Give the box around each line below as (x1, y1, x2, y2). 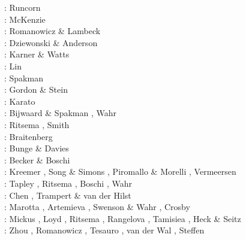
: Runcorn (4, 1, 41, 13)
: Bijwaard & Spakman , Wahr (4, 107, 116, 119)
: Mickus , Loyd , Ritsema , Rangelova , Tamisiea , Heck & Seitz (4, 212, 241, 224)
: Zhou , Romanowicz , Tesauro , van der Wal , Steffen (4, 224, 205, 236)
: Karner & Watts (4, 48, 70, 60)
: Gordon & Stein (4, 83, 68, 96)
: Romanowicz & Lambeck (4, 25, 101, 37)
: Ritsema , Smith (4, 118, 70, 130)
